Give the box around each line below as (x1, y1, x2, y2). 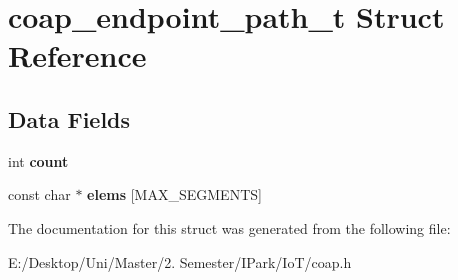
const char (8, 184, 71, 205)
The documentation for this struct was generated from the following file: (8, 217, 451, 238)
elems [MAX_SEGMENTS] (87, 184, 262, 205)
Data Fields (8, 103, 131, 134)
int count (8, 150, 69, 171)
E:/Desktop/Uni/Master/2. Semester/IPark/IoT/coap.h (8, 251, 352, 272)
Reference (8, 35, 147, 76)
